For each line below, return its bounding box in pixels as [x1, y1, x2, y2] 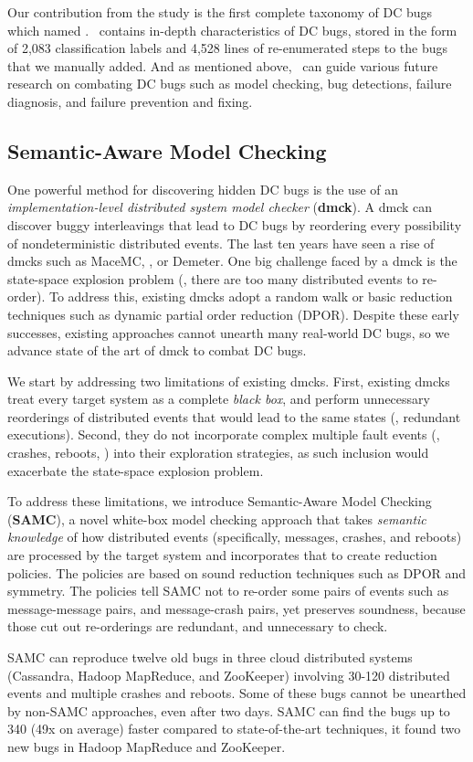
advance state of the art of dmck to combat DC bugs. [7, 341, 307, 360]
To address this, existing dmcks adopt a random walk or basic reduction [48, 287, 453, 306]
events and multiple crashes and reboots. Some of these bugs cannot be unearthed [7, 683, 467, 703]
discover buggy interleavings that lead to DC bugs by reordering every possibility [7, 215, 462, 234]
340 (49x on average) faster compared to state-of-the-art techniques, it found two [7, 719, 461, 738]
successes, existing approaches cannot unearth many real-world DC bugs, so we [7, 323, 450, 342]
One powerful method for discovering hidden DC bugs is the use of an [7, 179, 399, 198]
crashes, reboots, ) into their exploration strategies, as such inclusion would [7, 443, 429, 462]
